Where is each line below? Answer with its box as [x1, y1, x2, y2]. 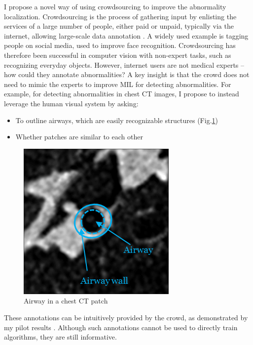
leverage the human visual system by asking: [4, 98, 139, 108]
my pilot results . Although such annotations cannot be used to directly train [4, 322, 238, 332]
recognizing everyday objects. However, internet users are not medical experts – [4, 59, 245, 70]
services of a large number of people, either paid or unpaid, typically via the [4, 21, 234, 31]
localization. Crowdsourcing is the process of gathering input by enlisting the [4, 11, 237, 21]
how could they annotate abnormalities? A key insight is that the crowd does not [4, 69, 250, 80]
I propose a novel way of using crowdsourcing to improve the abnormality [4, 1, 226, 11]
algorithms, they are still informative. [4, 332, 117, 342]
